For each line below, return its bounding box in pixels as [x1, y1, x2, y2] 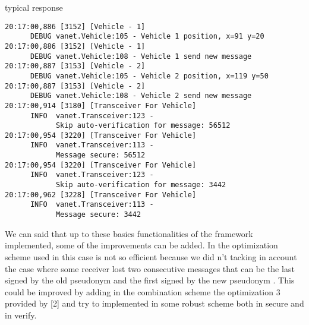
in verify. [5, 308, 37, 321]
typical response [5, 1, 63, 13]
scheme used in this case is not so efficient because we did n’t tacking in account [5, 250, 297, 263]
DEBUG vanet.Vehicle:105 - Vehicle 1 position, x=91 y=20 [30, 32, 264, 41]
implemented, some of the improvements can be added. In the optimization [5, 239, 278, 251]
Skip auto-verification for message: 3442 [55, 181, 226, 190]
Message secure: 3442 [55, 210, 141, 219]
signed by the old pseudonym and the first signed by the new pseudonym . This [5, 274, 295, 286]
